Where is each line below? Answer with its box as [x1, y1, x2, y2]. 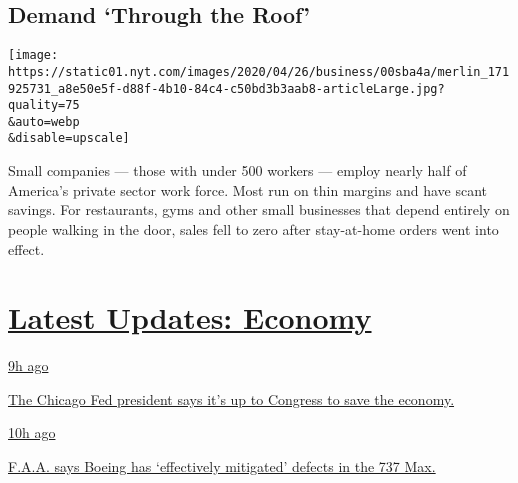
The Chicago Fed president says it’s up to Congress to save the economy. [8, 388, 455, 409]
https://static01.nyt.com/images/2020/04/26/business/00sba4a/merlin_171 [8, 64, 510, 79]
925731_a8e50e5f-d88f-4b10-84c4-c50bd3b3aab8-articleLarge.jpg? [8, 81, 445, 96]
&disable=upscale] [8, 131, 130, 146]
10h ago [8, 422, 56, 443]
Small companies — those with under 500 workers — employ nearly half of [8, 160, 467, 181]
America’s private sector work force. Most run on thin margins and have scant [8, 179, 487, 200]
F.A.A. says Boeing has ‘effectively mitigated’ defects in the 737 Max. [8, 456, 436, 477]
